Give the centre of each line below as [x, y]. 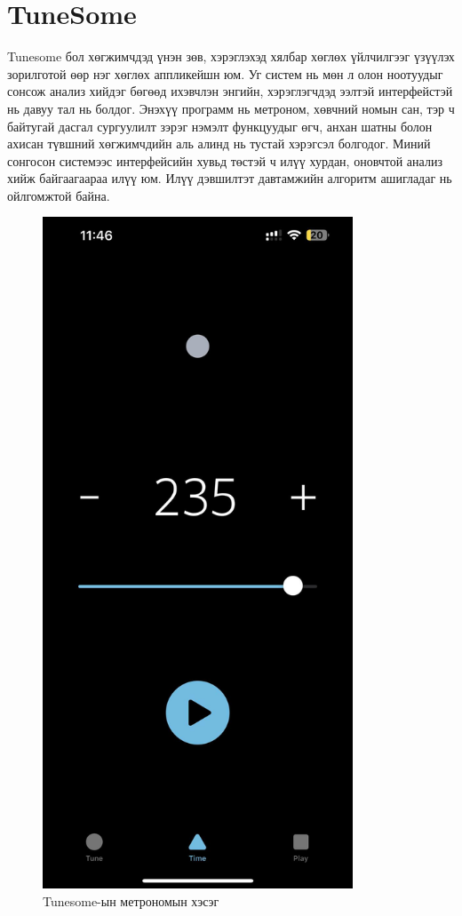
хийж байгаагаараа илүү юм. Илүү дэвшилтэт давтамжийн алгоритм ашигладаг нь [230, 178]
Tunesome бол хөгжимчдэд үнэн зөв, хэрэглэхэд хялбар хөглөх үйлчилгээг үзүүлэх [231, 56]
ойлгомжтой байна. [59, 195]
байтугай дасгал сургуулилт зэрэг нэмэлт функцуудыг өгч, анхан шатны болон [220, 126]
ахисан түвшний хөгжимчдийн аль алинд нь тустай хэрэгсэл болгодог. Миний [219, 143]
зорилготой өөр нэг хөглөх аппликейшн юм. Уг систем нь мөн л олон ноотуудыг [225, 73]
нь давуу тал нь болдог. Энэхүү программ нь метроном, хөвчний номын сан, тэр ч [231, 108]
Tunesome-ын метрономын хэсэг [131, 900]
